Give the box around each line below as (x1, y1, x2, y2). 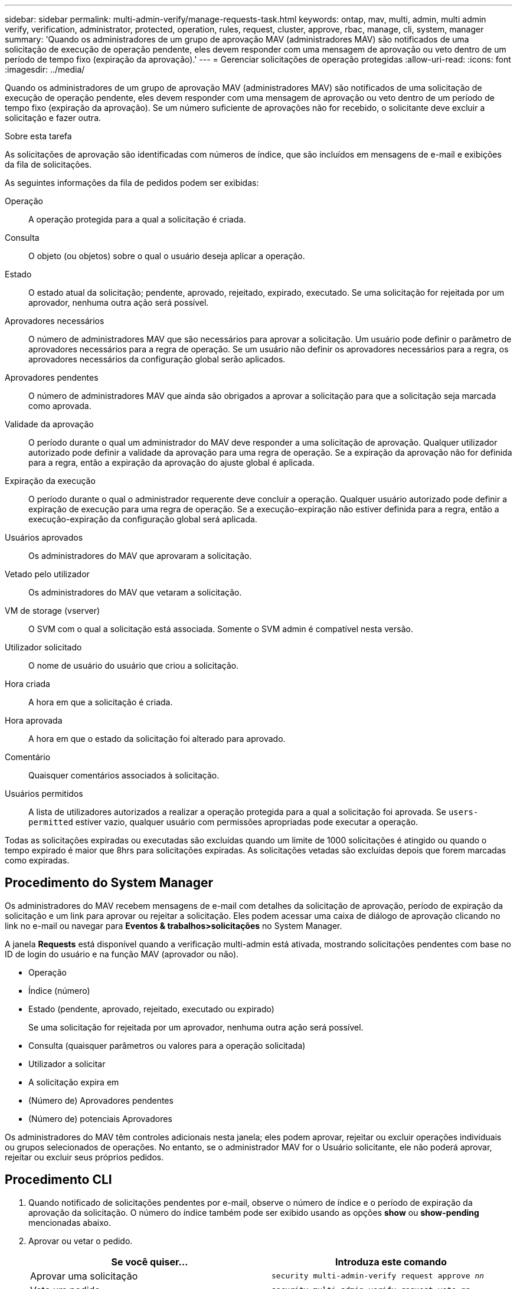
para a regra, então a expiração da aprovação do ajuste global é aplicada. (28, 457, 315, 467)
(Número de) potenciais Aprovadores (28, 1113, 172, 1124)
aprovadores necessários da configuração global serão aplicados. (28, 354, 286, 364)
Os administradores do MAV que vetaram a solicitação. (28, 587, 242, 597)
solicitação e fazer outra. (5, 113, 102, 123)
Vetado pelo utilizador (5, 569, 90, 579)
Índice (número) (28, 985, 90, 996)
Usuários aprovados (5, 532, 83, 542)
